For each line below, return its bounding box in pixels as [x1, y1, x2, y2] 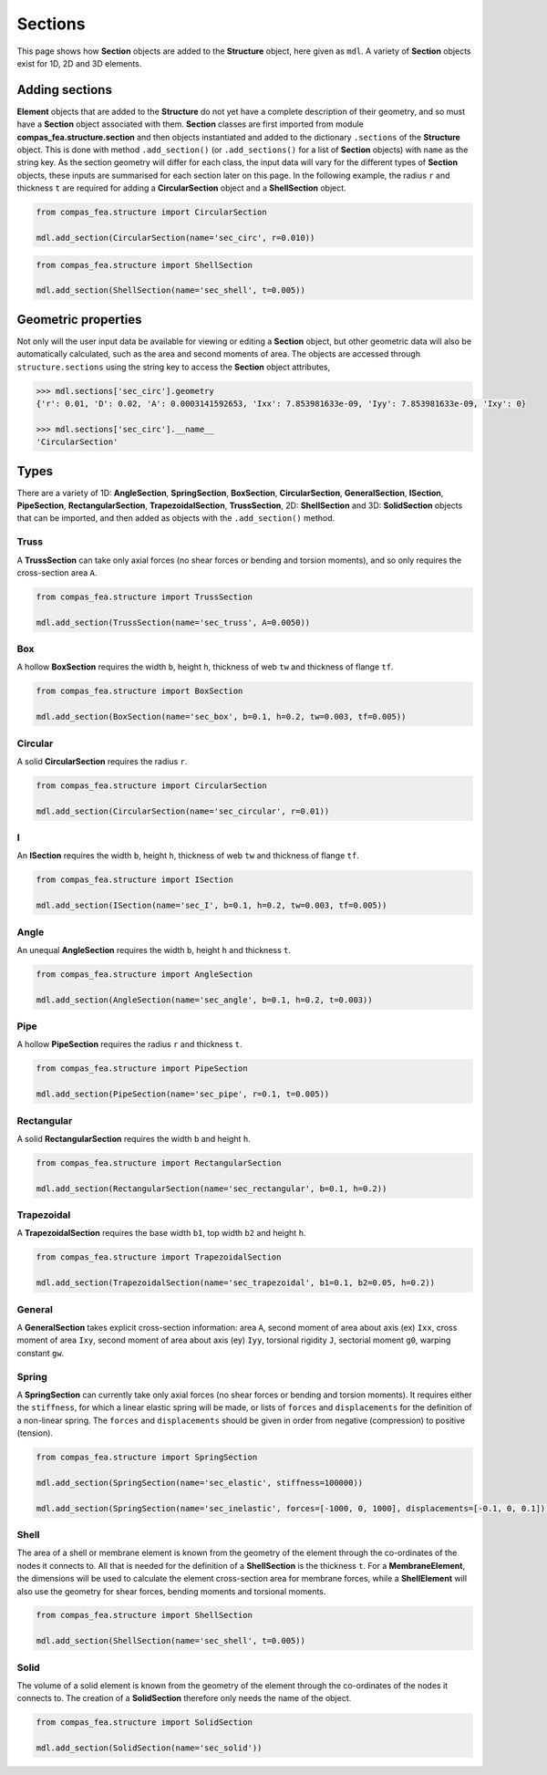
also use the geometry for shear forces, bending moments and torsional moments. [16, 1585, 326, 1596]
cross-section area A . [16, 566, 98, 578]
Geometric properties [16, 311, 142, 327]
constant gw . [16, 1347, 65, 1358]
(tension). [16, 1427, 54, 1438]
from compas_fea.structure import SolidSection [36, 1718, 253, 1728]
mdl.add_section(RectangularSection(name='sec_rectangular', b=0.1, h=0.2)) [36, 1183, 387, 1194]
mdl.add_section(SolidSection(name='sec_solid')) [36, 1743, 263, 1753]
